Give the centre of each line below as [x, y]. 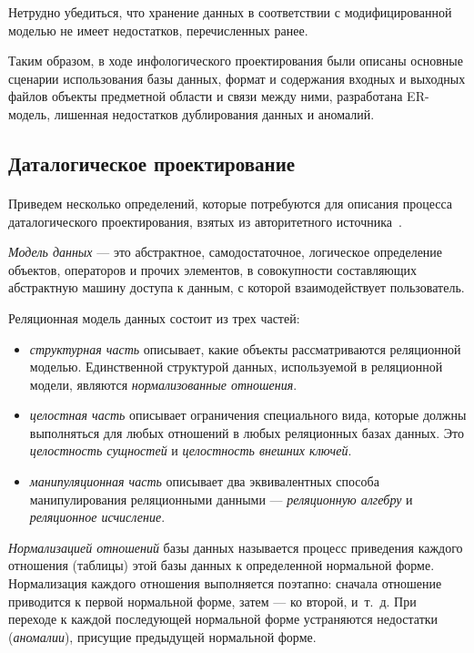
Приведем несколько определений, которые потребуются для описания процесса [231, 203]
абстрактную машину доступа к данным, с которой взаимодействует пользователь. [237, 287]
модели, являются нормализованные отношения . [163, 384]
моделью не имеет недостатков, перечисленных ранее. [158, 30]
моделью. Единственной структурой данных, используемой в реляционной [236, 367]
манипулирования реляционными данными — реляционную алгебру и [221, 499]
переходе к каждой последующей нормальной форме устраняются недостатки [223, 619]
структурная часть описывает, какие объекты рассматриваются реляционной [245, 348]
